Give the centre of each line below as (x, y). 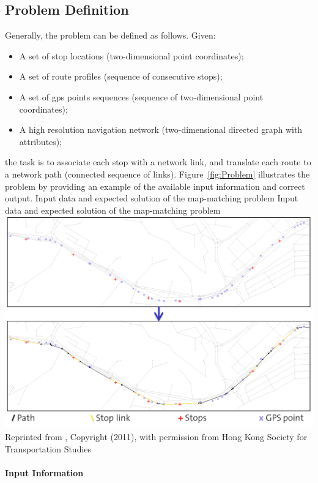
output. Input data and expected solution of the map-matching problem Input (152, 198)
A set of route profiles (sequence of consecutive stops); (121, 76)
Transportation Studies (48, 448)
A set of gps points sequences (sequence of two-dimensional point (141, 96)
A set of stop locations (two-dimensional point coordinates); (131, 55)
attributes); (41, 141)
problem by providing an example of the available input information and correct (155, 186)
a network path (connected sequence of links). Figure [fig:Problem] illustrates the (157, 174)
